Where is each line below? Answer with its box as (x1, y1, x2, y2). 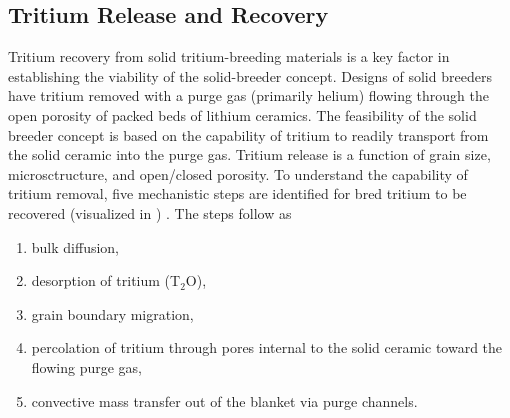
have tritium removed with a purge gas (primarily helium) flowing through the (8, 85, 490, 106)
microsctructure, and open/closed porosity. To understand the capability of (8, 163, 468, 184)
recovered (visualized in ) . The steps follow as (8, 202, 292, 223)
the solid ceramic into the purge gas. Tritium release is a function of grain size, (8, 144, 491, 165)
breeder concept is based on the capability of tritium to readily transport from (8, 124, 489, 145)
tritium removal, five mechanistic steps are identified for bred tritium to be (8, 183, 467, 204)
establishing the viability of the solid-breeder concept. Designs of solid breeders (8, 65, 492, 86)
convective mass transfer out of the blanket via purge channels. (31, 390, 418, 411)
